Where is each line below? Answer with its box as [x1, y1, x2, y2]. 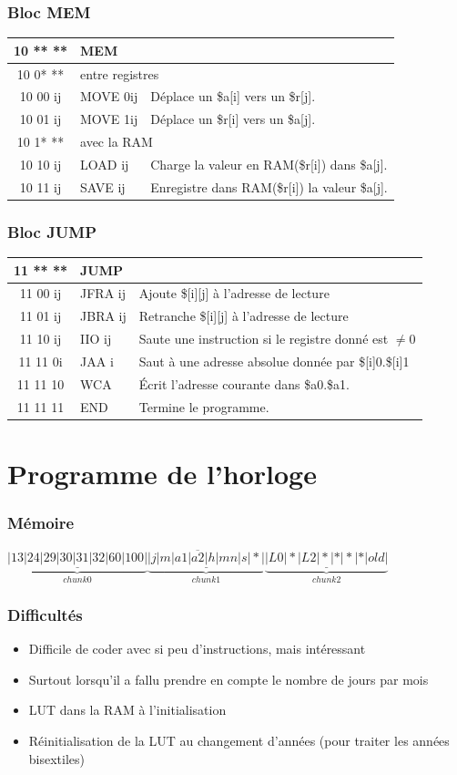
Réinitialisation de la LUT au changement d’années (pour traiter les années [28, 731, 450, 749]
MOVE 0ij [80, 87, 138, 106]
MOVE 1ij [80, 109, 138, 129]
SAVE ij [80, 177, 126, 196]
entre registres [80, 64, 159, 83]
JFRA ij [80, 284, 127, 303]
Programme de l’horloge [7, 454, 317, 491]
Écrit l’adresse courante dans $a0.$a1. [138, 374, 350, 393]
